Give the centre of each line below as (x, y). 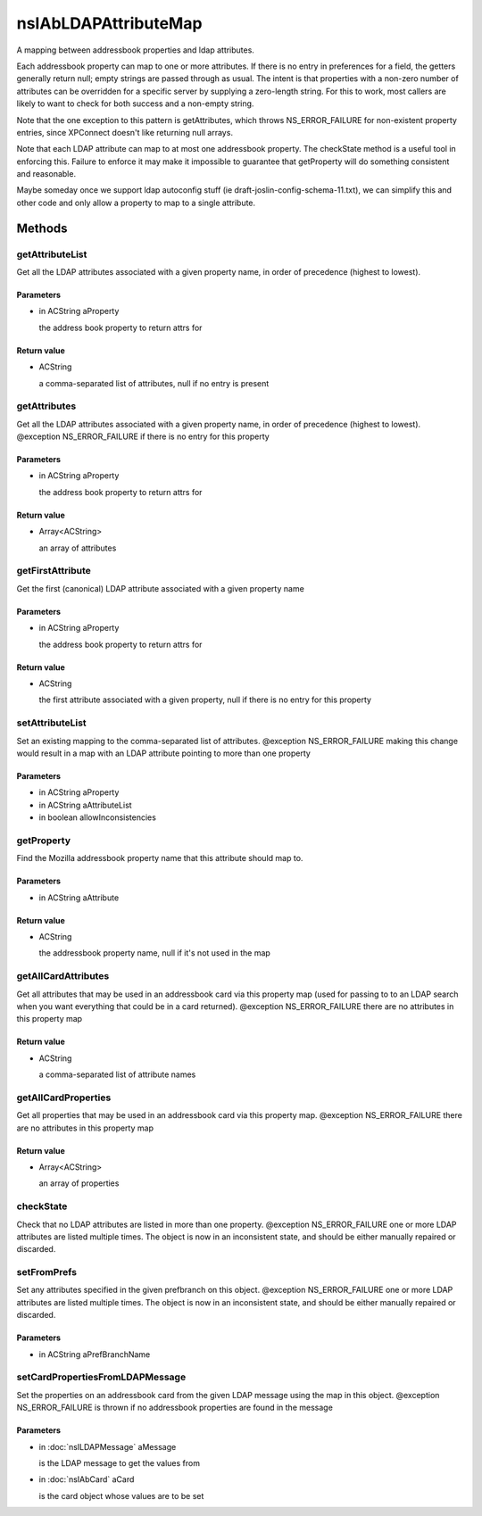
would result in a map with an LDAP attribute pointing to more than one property (164, 753)
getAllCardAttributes (63, 976)
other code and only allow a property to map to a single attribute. (136, 203)
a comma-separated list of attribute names (117, 1074)
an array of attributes (78, 548)
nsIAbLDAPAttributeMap (109, 23)
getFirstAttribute (54, 571)
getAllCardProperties (64, 1098)
